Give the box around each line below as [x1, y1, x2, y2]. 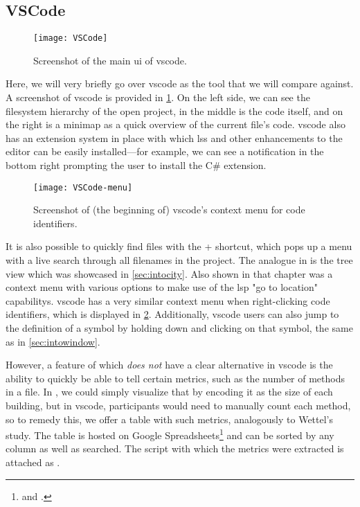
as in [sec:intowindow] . [6, 334, 100, 348]
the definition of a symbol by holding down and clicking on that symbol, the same [6, 321, 353, 335]
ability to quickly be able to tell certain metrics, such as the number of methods [6, 371, 345, 385]
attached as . [6, 455, 60, 470]
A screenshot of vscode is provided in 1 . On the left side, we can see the [6, 90, 310, 105]
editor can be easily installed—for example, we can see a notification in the [6, 144, 324, 159]
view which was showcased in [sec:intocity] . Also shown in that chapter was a [6, 266, 333, 281]
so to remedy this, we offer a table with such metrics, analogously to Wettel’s [6, 411, 334, 426]
